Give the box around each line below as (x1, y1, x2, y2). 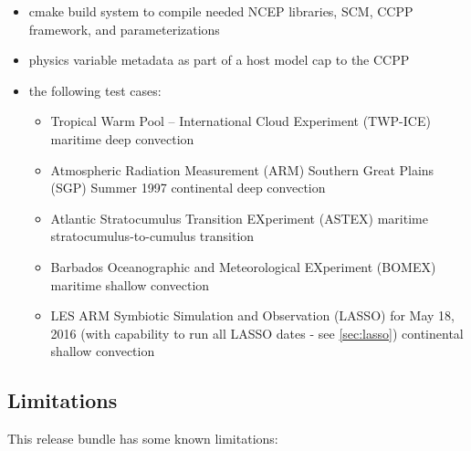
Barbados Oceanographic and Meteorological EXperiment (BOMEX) (50, 257, 436, 276)
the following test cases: (28, 80, 162, 100)
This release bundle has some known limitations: (7, 429, 278, 448)
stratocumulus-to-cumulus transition (50, 226, 255, 246)
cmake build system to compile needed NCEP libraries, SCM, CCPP (28, 2, 413, 20)
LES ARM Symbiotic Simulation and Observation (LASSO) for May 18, (50, 306, 455, 325)
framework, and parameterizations (28, 19, 220, 38)
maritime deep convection (50, 129, 194, 148)
